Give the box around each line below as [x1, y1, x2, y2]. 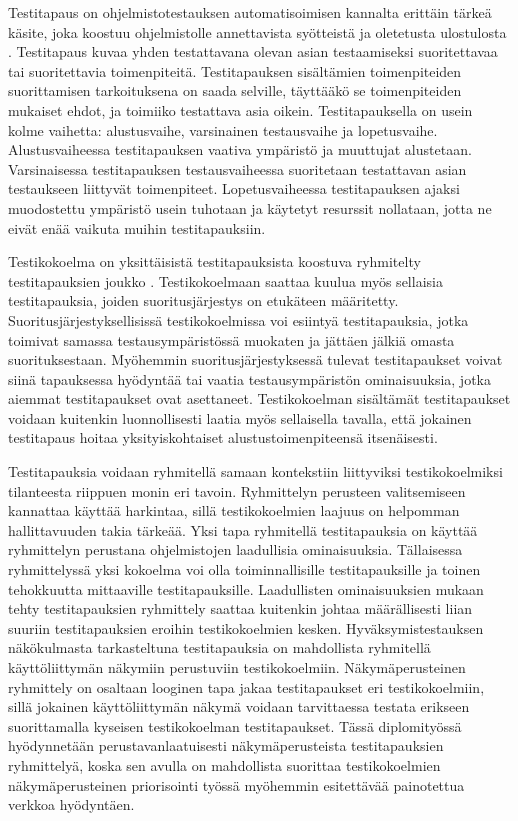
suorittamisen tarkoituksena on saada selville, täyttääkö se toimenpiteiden [8, 80, 462, 101]
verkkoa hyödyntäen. [8, 794, 135, 815]
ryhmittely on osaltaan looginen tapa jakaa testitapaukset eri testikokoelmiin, [8, 676, 485, 697]
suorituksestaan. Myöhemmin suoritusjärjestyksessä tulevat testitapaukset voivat [8, 349, 503, 370]
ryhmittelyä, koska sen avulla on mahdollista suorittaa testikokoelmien [8, 754, 441, 775]
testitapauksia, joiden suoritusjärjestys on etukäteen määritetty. [8, 290, 399, 311]
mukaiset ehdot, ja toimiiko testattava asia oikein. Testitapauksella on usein [8, 99, 473, 120]
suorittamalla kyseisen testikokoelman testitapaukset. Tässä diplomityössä [8, 715, 462, 736]
